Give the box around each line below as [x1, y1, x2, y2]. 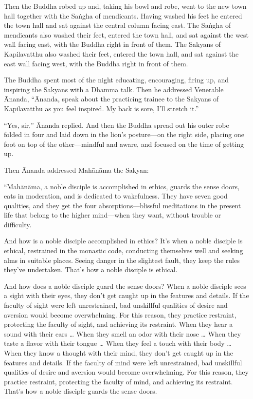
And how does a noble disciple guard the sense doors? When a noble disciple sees [4, 280, 246, 291]
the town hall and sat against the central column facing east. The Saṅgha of [4, 20, 231, 30]
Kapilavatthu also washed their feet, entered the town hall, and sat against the [4, 48, 239, 59]
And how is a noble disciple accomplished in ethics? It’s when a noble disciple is [4, 236, 243, 246]
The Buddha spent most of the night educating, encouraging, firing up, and [4, 75, 229, 85]
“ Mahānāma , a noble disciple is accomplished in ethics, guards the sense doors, [4, 181, 240, 191]
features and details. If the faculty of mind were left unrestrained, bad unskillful [4, 357, 242, 367]
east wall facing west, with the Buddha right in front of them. [4, 58, 188, 68]
